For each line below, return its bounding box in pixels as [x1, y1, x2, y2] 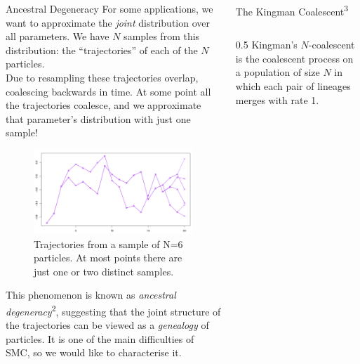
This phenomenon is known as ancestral [6, 287, 176, 302]
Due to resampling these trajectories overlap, [6, 70, 199, 84]
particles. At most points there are [34, 250, 182, 265]
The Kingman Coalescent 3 [235, 2, 349, 18]
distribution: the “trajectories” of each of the [6, 42, 198, 57]
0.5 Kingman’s [235, 37, 298, 52]
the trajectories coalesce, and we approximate [6, 98, 201, 112]
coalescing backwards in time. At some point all [6, 84, 211, 98]
